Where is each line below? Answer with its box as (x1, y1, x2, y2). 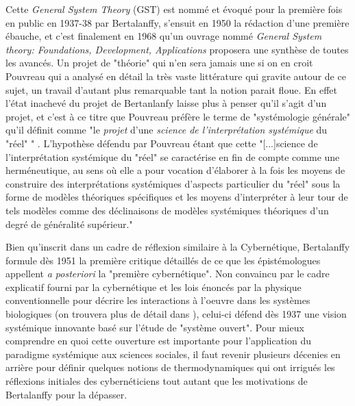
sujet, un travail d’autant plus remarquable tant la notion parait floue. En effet (5, 82, 337, 97)
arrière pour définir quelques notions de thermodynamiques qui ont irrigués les (5, 360, 335, 375)
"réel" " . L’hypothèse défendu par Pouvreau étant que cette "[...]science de (5, 136, 318, 150)
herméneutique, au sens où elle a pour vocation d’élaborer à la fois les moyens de (5, 163, 345, 177)
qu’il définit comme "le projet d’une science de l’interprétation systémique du (5, 123, 328, 137)
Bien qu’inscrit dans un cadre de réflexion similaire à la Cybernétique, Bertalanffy (5, 240, 350, 254)
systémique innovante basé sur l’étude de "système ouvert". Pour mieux (5, 320, 304, 334)
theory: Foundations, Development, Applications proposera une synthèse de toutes (5, 42, 349, 56)
